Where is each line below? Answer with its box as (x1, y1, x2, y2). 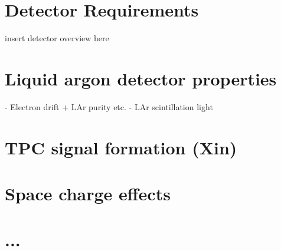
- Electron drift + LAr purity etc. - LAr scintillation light (5, 100, 213, 113)
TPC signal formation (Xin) (5, 135, 237, 159)
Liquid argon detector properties (5, 66, 277, 90)
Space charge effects (5, 181, 171, 205)
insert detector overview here (5, 32, 109, 44)
